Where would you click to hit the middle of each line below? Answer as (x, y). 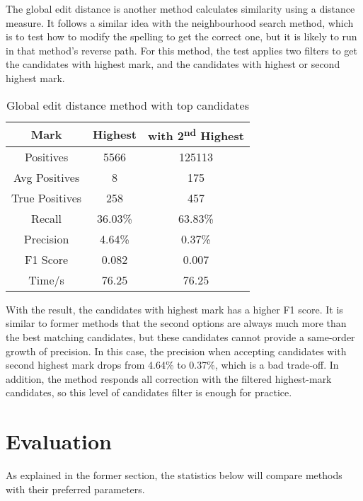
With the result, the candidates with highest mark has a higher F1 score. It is (174, 309)
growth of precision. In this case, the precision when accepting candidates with (176, 351)
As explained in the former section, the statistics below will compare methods (174, 475)
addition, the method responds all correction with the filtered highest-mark (169, 378)
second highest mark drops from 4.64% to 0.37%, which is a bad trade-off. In (172, 365)
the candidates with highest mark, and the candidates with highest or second (173, 64)
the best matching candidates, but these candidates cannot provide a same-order (180, 337)
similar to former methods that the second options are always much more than (176, 323)
